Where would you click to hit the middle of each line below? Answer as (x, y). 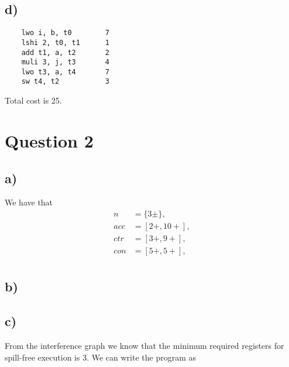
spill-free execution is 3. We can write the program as (101, 357)
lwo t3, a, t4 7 (65, 72)
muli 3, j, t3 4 (65, 62)
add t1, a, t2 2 (65, 52)
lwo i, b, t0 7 (65, 33)
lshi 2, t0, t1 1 (65, 42)
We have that (29, 202)
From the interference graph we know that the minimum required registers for (144, 346)
